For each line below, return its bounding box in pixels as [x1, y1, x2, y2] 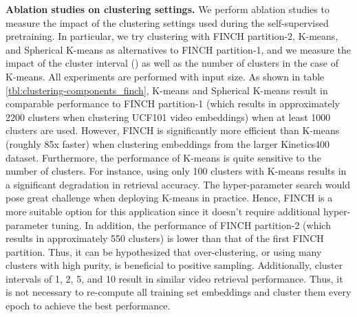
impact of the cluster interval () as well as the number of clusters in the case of [6, 56, 338, 70]
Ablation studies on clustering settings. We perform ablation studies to [6, 2, 329, 16]
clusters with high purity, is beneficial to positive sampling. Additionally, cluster [6, 258, 343, 272]
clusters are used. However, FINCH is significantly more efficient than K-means [6, 123, 340, 138]
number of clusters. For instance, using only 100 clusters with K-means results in [6, 164, 347, 178]
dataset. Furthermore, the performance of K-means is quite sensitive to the [6, 150, 321, 164]
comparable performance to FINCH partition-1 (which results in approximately [6, 96, 340, 111]
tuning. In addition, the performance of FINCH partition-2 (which [51, 217, 331, 232]
